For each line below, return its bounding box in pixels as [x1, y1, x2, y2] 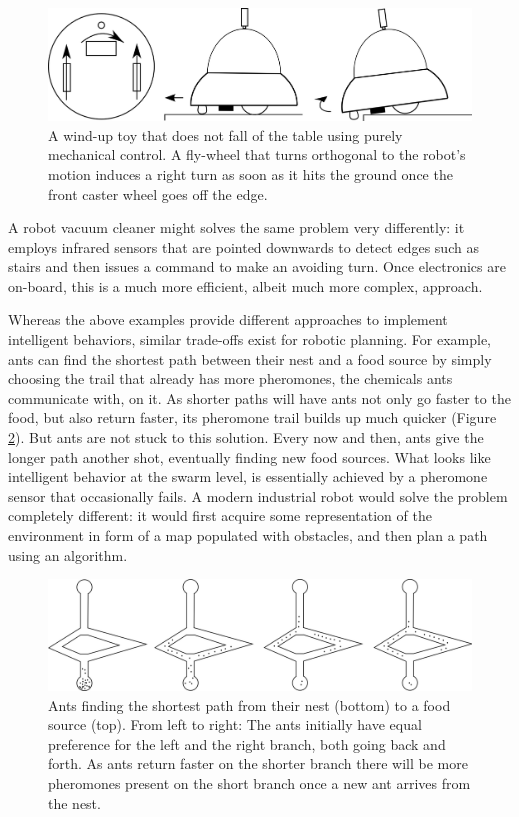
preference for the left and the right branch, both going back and [48, 733, 446, 754]
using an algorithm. [8, 544, 128, 565]
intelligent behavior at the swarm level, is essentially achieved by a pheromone [8, 466, 488, 487]
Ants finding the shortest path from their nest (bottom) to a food [48, 694, 451, 715]
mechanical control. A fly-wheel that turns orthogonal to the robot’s [48, 144, 466, 165]
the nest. [48, 792, 101, 813]
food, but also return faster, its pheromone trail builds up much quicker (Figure [8, 407, 497, 428]
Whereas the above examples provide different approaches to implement [8, 309, 448, 330]
